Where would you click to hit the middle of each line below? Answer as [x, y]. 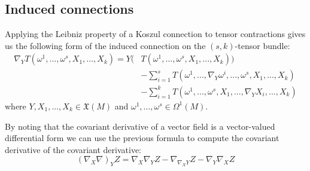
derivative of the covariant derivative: [73, 149]
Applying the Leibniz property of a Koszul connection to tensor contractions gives [155, 34]
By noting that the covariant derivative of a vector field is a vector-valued [140, 126]
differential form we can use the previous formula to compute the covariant [142, 138]
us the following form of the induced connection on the [105, 45]
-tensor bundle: [262, 45]
